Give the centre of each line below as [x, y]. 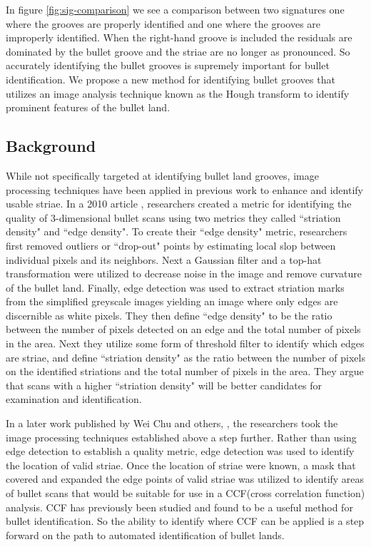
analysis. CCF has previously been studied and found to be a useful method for [179, 507]
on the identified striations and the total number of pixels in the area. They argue [185, 371]
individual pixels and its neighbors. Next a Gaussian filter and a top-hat [164, 259]
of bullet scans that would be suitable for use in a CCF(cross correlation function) [185, 493]
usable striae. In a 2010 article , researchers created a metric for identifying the [179, 204]
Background [51, 146]
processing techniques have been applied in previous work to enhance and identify [184, 189]
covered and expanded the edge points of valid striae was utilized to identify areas [185, 479]
